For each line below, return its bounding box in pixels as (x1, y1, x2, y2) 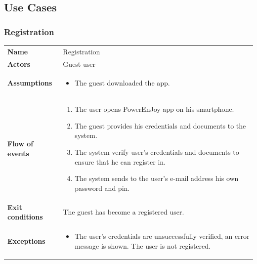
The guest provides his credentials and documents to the (75, 120, 246, 131)
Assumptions (7, 78, 52, 88)
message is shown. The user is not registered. (75, 240, 211, 251)
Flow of (7, 138, 34, 149)
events (7, 148, 29, 158)
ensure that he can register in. (75, 156, 166, 167)
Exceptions (7, 235, 45, 246)
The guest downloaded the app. (75, 78, 170, 88)
